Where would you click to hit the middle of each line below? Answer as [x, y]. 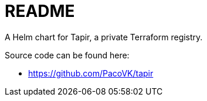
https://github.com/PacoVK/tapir [91, 73]
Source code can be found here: [67, 55]
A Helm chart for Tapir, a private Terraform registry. [104, 37]
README [40, 11]
